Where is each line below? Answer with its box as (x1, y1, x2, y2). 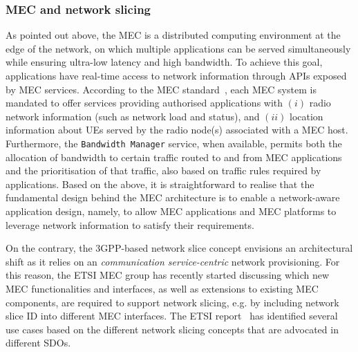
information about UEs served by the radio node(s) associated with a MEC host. (6, 122, 348, 137)
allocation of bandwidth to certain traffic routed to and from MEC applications (6, 149, 342, 164)
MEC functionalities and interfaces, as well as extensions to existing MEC (6, 281, 319, 295)
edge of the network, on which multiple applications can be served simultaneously (6, 41, 351, 55)
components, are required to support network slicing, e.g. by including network (6, 295, 339, 309)
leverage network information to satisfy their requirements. (6, 217, 254, 232)
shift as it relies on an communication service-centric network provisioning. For (6, 254, 340, 268)
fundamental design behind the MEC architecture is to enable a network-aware (6, 190, 340, 205)
